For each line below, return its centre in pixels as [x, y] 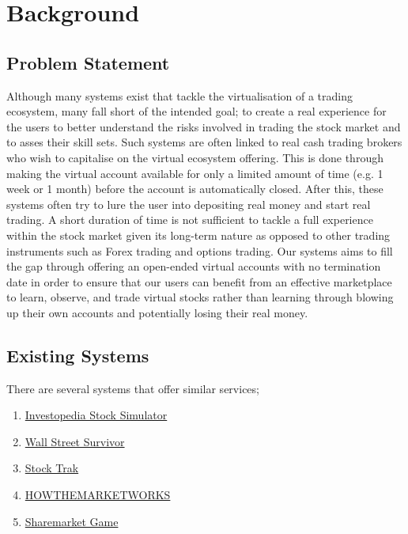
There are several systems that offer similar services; [133, 388]
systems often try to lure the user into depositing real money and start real [189, 204]
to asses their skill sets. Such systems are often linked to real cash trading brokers [204, 142]
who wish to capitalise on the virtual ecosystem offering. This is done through [195, 157]
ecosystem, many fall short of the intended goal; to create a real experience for [196, 111]
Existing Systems [78, 355]
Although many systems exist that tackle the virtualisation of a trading [179, 95]
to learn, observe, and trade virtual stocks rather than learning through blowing [200, 297]
